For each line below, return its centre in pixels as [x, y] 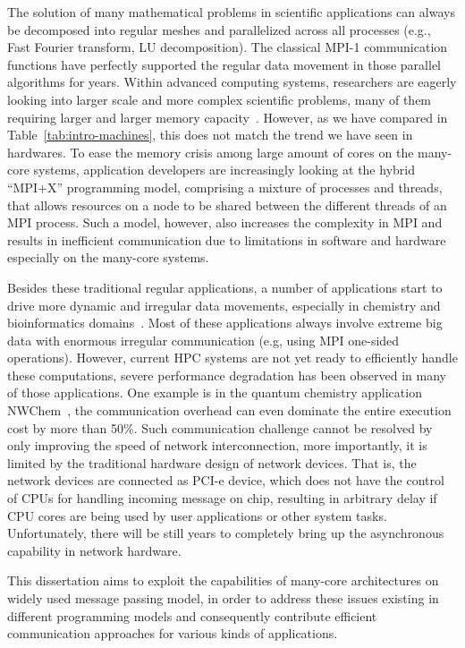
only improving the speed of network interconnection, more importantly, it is [217, 445]
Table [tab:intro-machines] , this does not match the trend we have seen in [210, 135]
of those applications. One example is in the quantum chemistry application [215, 392]
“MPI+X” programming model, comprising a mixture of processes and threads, [225, 187]
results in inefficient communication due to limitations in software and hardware [227, 239]
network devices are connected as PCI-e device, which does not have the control [226, 480]
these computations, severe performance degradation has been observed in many [227, 375]
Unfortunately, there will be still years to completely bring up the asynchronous [226, 533]
